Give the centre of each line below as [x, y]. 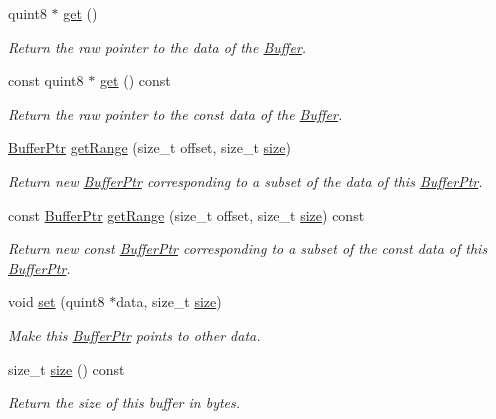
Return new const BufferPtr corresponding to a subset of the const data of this [248, 248]
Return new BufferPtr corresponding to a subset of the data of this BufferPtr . [245, 180]
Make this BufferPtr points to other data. [134, 334]
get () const [135, 80]
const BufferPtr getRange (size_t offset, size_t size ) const [186, 214]
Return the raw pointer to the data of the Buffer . [157, 46]
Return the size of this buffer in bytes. [124, 402]
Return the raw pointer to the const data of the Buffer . [175, 113]
